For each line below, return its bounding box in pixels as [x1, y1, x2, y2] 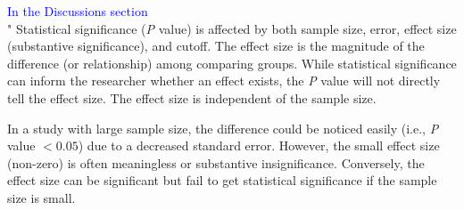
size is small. [7, 188, 76, 206]
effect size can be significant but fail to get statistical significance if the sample [7, 171, 437, 190]
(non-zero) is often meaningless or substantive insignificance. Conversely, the [7, 153, 425, 172]
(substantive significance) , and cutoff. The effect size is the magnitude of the [7, 36, 425, 55]
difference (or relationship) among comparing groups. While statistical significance [7, 53, 457, 72]
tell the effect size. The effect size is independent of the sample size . [7, 88, 377, 107]
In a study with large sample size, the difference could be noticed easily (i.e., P [7, 118, 439, 137]
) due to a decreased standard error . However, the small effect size [78, 136, 440, 155]
